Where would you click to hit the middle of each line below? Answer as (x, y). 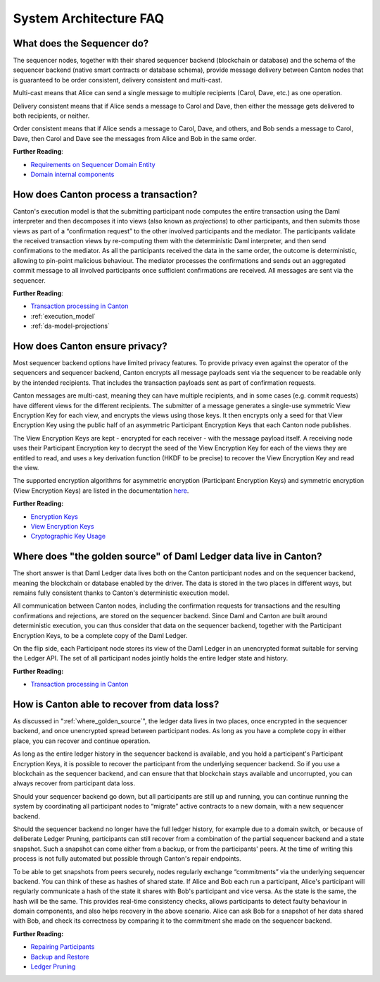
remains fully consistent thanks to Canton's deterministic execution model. (121, 593)
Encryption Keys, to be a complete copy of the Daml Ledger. (100, 635)
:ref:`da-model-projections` (70, 326)
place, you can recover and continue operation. (82, 741)
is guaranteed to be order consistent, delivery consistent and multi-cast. (118, 80)
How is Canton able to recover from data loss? (116, 704)
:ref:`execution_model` (63, 316)
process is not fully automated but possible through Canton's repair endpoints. (127, 859)
